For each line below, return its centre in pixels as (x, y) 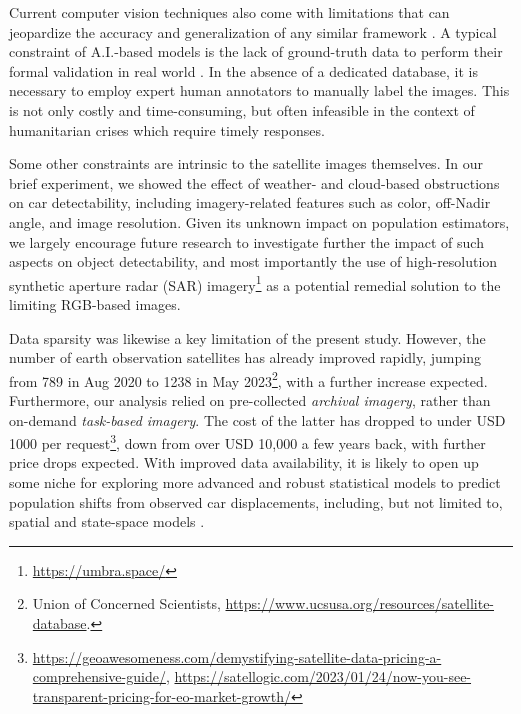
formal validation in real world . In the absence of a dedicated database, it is (243, 70)
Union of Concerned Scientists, (126, 603)
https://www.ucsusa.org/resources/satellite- (360, 603)
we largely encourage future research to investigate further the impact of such (246, 241)
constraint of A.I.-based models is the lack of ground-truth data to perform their (256, 51)
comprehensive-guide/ (99, 676)
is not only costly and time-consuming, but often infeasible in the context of (242, 109)
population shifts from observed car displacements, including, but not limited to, (256, 501)
